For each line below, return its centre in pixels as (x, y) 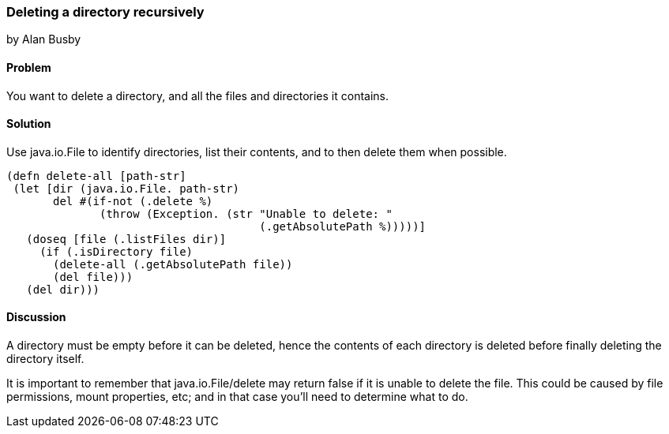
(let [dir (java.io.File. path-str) (126, 188)
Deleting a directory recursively (105, 12)
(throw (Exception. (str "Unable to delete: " (246, 213)
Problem (29, 67)
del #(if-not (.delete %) (133, 201)
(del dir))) (63, 289)
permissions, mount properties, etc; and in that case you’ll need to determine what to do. (237, 397)
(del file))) (93, 277)
